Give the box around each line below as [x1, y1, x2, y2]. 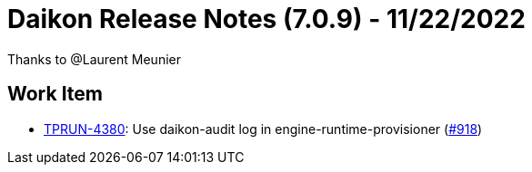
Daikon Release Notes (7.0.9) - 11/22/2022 [7, 4, 526, 34]
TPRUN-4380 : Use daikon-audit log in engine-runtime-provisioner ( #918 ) [44, 120, 483, 137]
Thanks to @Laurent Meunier [7, 51, 181, 67]
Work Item [7, 82, 104, 106]
